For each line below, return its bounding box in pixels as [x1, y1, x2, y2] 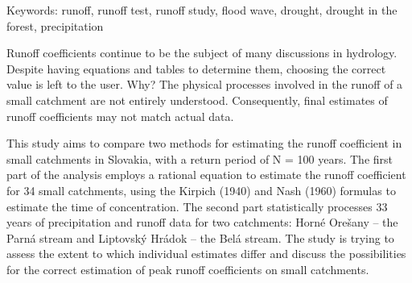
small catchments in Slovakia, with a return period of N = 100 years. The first [6, 150, 393, 167]
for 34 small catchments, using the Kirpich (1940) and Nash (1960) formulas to [6, 181, 396, 198]
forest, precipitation [6, 17, 104, 34]
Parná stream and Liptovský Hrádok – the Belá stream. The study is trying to [6, 229, 394, 246]
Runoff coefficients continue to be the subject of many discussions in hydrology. [6, 44, 398, 61]
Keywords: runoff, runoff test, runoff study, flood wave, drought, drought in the [6, 2, 398, 18]
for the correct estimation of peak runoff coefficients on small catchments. [6, 260, 369, 277]
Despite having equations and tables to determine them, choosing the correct [6, 60, 386, 77]
